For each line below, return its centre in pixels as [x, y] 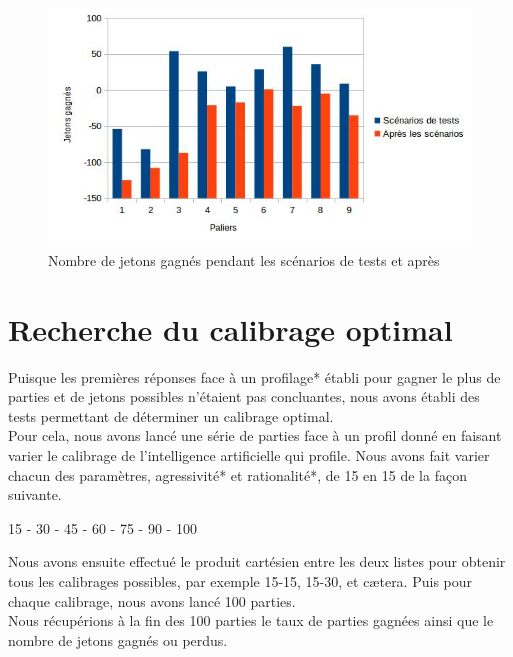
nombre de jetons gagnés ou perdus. [118, 639]
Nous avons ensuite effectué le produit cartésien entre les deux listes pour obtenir [257, 561]
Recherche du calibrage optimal [230, 328]
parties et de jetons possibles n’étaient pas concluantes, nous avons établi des [244, 396]
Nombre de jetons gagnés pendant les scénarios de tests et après [244, 259]
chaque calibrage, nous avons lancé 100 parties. [152, 600]
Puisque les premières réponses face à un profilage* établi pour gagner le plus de [254, 376]
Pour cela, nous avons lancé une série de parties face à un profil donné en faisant [255, 435]
